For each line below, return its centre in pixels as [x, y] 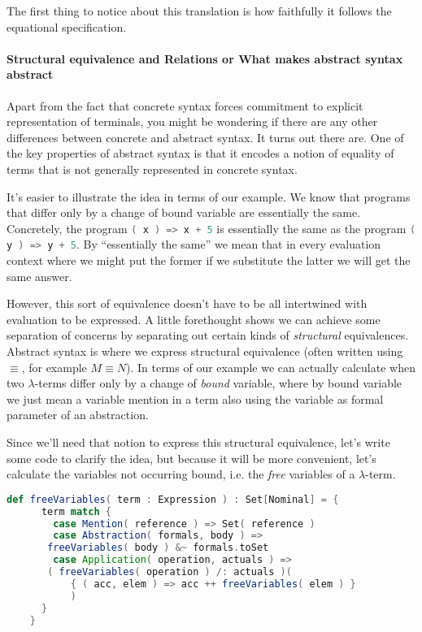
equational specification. [67, 26]
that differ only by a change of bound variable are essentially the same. [184, 212]
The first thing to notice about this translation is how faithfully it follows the [199, 11]
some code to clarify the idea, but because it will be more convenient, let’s [191, 458]
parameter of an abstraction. [78, 415]
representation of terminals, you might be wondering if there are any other [192, 121]
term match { [76, 511]
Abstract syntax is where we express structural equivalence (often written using [205, 351]
